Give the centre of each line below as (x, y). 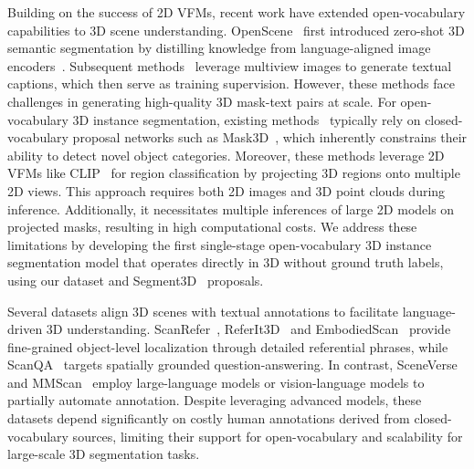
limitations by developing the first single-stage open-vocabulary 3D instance (220, 244)
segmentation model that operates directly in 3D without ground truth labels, (226, 262)
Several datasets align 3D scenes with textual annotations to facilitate (203, 311)
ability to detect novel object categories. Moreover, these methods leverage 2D (226, 155)
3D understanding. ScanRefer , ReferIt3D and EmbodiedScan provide (248, 329)
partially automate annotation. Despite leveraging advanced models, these (215, 400)
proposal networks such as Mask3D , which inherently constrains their (270, 137)
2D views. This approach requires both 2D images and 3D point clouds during (226, 190)
